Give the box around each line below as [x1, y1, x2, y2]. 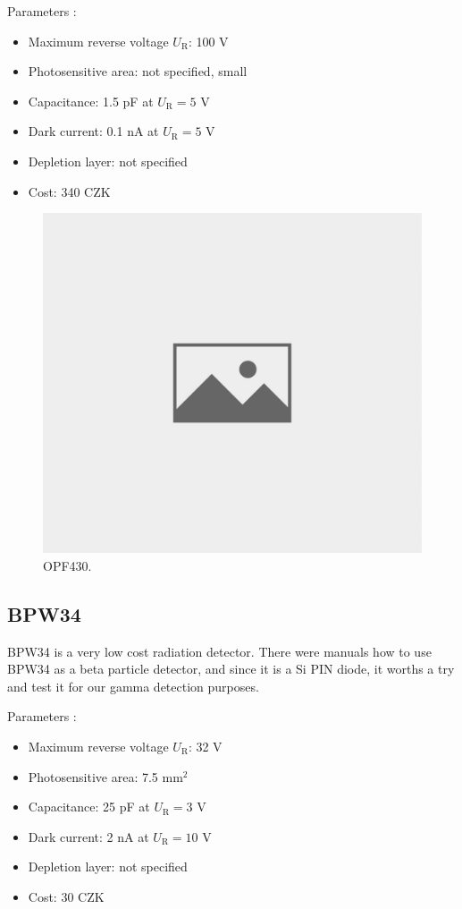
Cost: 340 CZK [28, 182, 111, 200]
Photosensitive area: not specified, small [28, 62, 248, 81]
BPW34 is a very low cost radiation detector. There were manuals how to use [7, 641, 432, 660]
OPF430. [43, 556, 92, 574]
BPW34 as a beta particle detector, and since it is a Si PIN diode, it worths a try [7, 659, 455, 678]
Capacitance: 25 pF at [28, 797, 150, 816]
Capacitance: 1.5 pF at [28, 91, 154, 110]
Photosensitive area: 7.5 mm [28, 767, 183, 786]
